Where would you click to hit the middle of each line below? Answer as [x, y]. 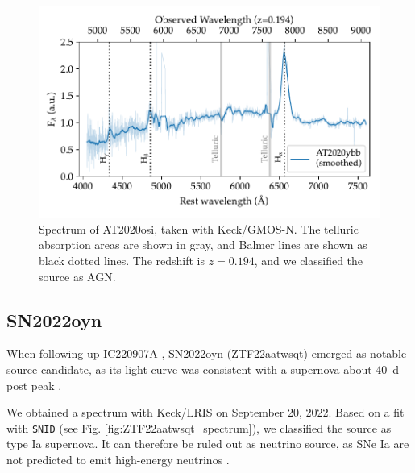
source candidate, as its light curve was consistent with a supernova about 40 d [203, 369]
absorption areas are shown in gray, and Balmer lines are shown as [203, 245]
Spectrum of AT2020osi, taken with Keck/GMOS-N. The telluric [199, 228]
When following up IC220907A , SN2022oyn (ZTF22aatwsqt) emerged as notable [207, 353]
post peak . [34, 385]
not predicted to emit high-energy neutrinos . [118, 459]
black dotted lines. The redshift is [122, 260]
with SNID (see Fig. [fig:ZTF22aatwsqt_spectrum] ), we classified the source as [199, 427]
